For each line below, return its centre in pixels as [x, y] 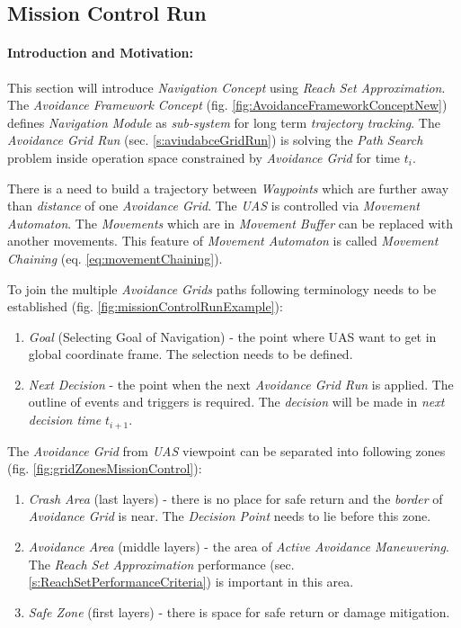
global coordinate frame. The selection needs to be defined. [191, 354]
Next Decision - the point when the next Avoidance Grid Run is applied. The [241, 384]
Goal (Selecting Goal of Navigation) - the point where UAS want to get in [232, 336]
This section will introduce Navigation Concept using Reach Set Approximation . [226, 87]
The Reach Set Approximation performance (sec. [161, 564]
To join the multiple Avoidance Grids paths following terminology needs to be [222, 288]
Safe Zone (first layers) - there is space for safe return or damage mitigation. [239, 611]
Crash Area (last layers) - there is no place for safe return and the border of [235, 498]
